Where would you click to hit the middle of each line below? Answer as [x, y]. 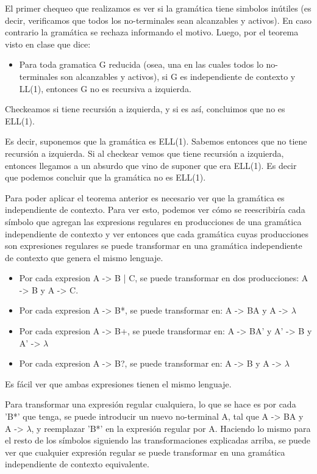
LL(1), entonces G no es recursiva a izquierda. [105, 88]
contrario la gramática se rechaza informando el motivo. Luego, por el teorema [152, 32]
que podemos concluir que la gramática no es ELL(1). [105, 177]
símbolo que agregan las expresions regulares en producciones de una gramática [153, 221]
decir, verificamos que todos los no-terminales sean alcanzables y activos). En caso [158, 20]
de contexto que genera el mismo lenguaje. [84, 257]
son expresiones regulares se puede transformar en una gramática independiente [154, 246]
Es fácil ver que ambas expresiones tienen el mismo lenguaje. [118, 383]
